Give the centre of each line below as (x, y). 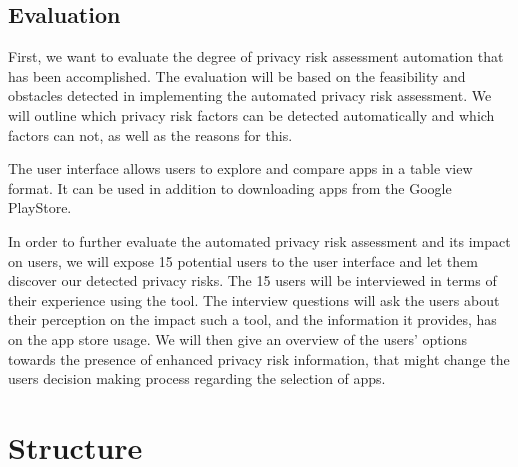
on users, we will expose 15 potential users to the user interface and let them (243, 260)
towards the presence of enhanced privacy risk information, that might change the (259, 358)
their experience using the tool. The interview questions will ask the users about (254, 299)
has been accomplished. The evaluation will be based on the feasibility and (237, 75)
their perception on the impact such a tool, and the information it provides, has (252, 319)
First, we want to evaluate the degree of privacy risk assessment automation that (256, 56)
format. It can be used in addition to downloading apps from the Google (230, 187)
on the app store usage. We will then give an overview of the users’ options (237, 338)
